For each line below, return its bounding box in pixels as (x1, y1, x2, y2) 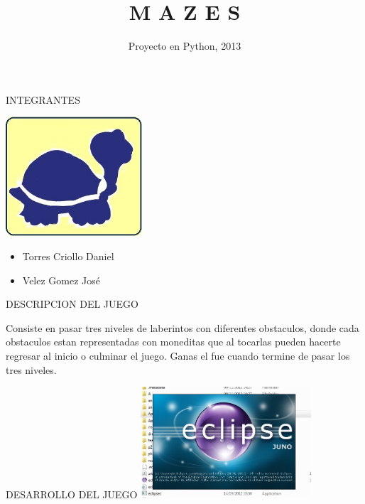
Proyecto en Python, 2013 (128, 38, 241, 53)
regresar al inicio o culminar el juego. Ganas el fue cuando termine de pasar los (6, 348, 350, 363)
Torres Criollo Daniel (22, 249, 114, 264)
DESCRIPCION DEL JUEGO (6, 296, 138, 311)
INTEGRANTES (6, 92, 80, 107)
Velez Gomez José (22, 272, 101, 287)
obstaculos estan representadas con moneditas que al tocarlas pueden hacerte (6, 334, 341, 349)
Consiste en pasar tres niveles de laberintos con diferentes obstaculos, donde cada (6, 320, 359, 335)
